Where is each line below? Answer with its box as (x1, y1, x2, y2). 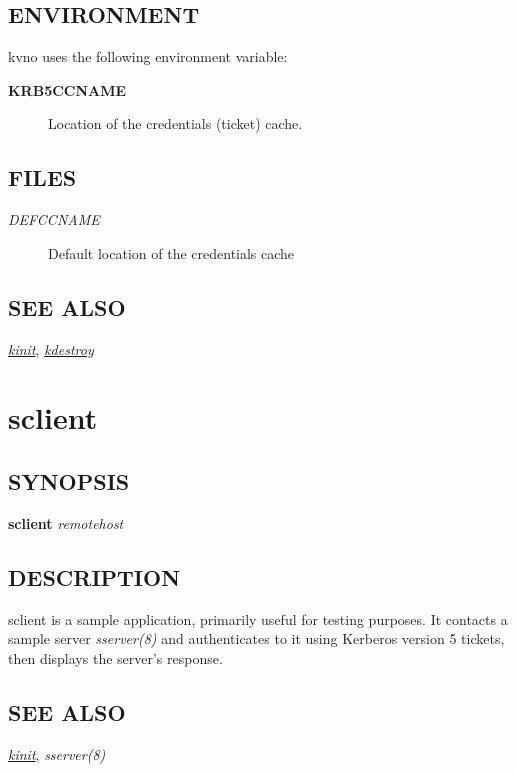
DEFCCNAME (8, 209, 100, 230)
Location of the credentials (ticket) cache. (48, 113, 303, 134)
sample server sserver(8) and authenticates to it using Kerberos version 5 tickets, (8, 628, 505, 649)
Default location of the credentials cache (48, 242, 295, 263)
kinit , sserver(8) (8, 743, 106, 764)
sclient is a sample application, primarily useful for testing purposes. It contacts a (8, 608, 508, 629)
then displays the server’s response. (8, 647, 223, 668)
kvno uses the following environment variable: (8, 46, 288, 67)
